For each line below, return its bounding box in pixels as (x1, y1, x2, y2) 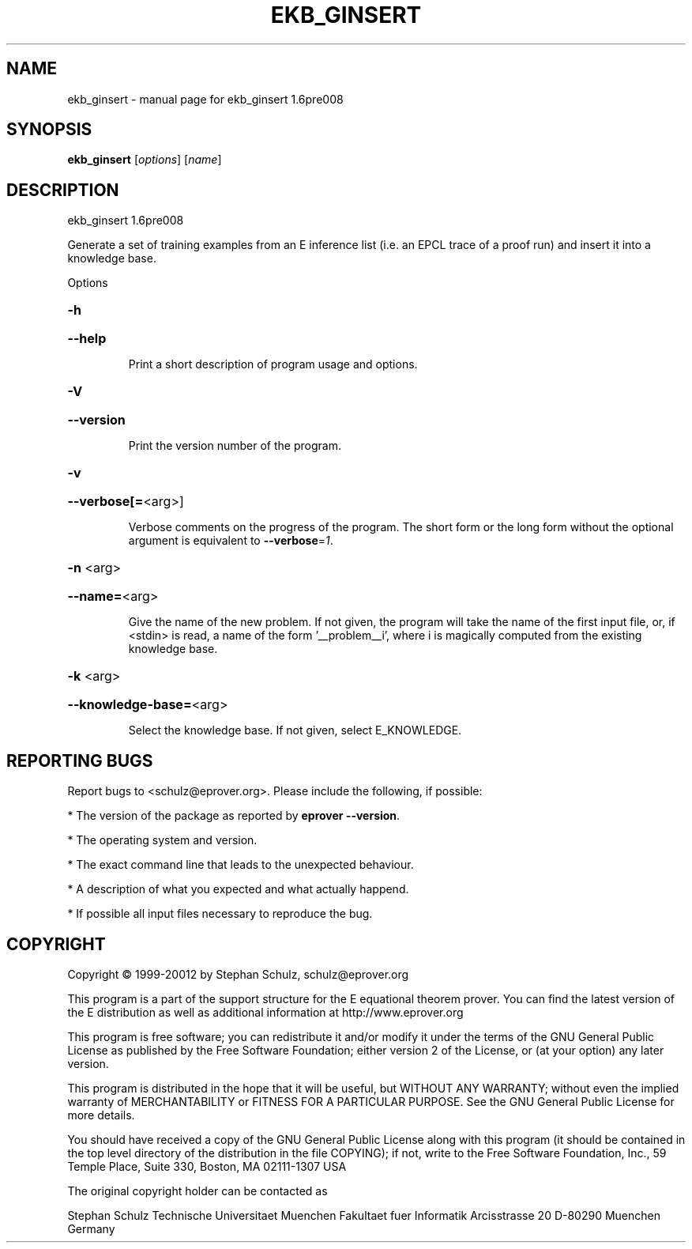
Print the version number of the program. (128, 439, 341, 453)
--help (67, 330, 107, 347)
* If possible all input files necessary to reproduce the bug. (67, 907, 373, 921)
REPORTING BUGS (6, 750, 153, 771)
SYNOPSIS (6, 119, 92, 140)
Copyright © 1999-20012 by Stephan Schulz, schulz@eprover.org (67, 967, 409, 981)
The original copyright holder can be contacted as (67, 1183, 328, 1198)
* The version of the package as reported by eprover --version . (67, 809, 401, 823)
